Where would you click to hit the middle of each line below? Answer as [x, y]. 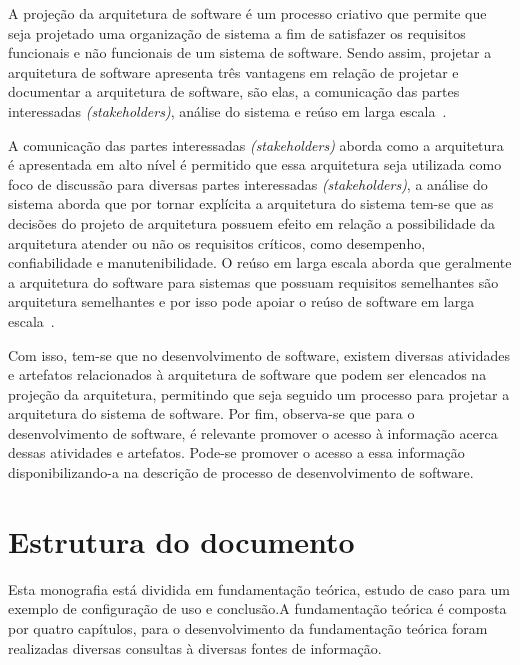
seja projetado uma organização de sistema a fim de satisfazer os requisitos [237, 32]
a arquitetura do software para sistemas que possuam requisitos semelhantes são [253, 281]
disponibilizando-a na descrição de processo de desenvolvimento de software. [241, 472]
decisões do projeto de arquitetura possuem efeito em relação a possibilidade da [252, 222]
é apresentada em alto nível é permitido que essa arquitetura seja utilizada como [255, 164]
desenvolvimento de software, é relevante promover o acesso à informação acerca [253, 432]
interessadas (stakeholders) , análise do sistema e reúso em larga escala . [227, 110]
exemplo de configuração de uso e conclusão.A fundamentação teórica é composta [257, 608]
